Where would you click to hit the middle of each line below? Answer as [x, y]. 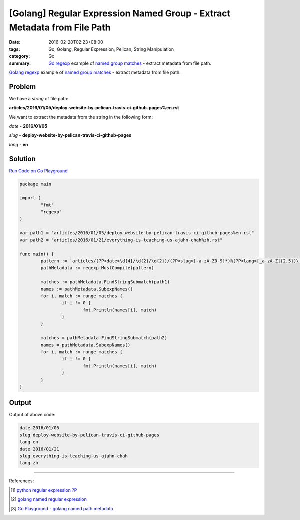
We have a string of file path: [39, 98]
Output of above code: [32, 415]
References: [22, 481]
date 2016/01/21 [40, 449]
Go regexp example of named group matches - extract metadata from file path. [130, 63]
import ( [30, 198]
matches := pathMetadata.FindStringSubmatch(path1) [105, 282]
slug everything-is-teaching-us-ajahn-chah [74, 456]
